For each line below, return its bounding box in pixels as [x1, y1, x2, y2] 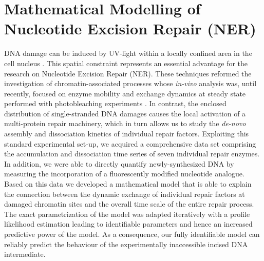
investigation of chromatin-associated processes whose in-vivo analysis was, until [4, 78, 257, 89]
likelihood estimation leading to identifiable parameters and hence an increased [4, 218, 253, 229]
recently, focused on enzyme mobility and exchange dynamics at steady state [4, 88, 246, 98]
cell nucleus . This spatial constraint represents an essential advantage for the [4, 57, 248, 68]
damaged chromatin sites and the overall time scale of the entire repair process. [4, 198, 254, 209]
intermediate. [4, 249, 46, 259]
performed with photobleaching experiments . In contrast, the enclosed [4, 98, 227, 109]
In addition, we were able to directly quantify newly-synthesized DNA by [4, 158, 234, 169]
